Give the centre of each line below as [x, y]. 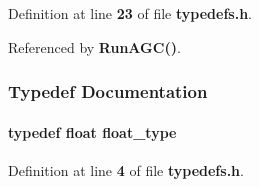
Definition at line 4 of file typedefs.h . [126, 169]
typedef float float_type [92, 131]
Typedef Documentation [108, 91]
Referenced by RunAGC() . [94, 46]
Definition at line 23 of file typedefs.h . [130, 13]
